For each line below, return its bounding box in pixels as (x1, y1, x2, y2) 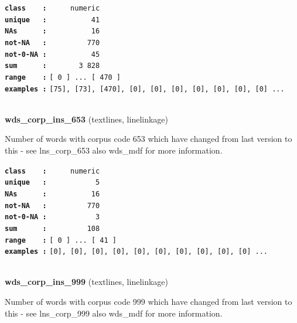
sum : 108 (5, 224, 100, 233)
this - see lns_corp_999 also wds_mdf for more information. (5, 307, 223, 319)
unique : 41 (5, 15, 100, 24)
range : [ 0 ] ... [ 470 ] (5, 73, 121, 81)
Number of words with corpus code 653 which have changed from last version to (5, 132, 292, 145)
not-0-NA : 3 (5, 213, 100, 222)
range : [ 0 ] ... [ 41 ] (5, 236, 117, 244)
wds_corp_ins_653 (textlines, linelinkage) (5, 113, 169, 125)
